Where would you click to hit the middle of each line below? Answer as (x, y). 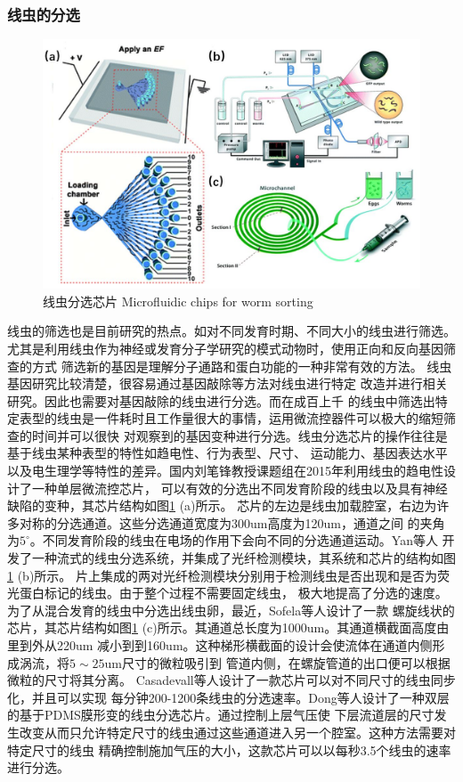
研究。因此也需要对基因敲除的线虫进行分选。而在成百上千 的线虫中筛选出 (221, 400)
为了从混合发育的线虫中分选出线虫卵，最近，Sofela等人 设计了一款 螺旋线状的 (231, 610)
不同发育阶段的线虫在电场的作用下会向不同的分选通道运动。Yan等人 (240, 540)
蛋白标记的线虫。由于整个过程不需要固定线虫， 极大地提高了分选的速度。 (233, 593)
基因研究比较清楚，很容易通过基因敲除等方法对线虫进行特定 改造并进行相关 (227, 383)
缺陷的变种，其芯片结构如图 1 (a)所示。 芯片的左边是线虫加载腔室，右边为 (222, 505)
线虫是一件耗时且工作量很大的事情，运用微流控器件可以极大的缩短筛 (256, 418)
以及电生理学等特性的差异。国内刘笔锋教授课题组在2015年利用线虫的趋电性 (225, 471)
